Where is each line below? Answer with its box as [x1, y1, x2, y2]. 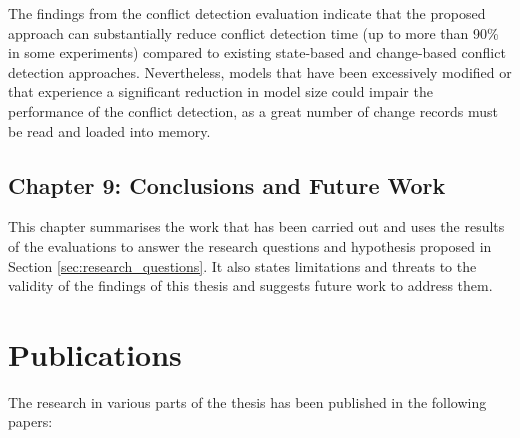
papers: [8, 411, 53, 432]
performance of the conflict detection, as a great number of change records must [8, 100, 499, 121]
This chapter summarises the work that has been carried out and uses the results [8, 216, 505, 237]
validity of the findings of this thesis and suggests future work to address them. [8, 275, 493, 296]
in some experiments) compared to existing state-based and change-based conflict [8, 42, 506, 63]
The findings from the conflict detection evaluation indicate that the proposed [8, 3, 486, 23]
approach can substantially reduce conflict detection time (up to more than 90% [8, 22, 499, 43]
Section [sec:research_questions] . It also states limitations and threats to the [8, 255, 477, 276]
